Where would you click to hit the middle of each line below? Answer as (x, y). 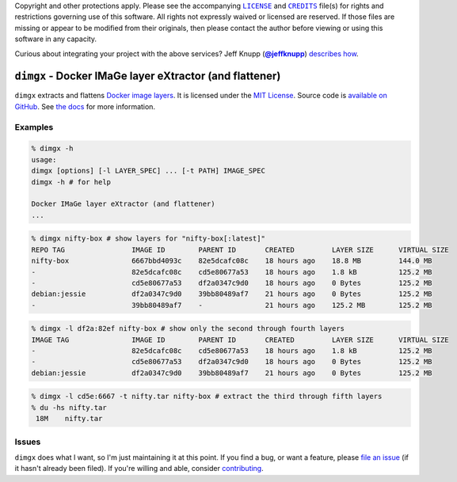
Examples (34, 127)
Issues (28, 442)
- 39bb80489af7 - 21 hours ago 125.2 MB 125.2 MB (232, 305)
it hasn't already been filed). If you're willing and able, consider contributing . (139, 469)
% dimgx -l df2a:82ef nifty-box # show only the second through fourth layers (188, 329)
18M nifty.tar (69, 419)
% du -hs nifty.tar (69, 407)
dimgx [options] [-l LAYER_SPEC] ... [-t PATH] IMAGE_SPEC (148, 171)
